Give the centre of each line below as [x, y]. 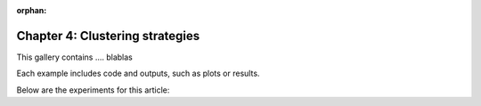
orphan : [32, 10]
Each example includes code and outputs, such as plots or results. [138, 73]
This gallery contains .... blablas [74, 57]
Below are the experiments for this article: [93, 90]
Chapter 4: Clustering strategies [108, 36]
